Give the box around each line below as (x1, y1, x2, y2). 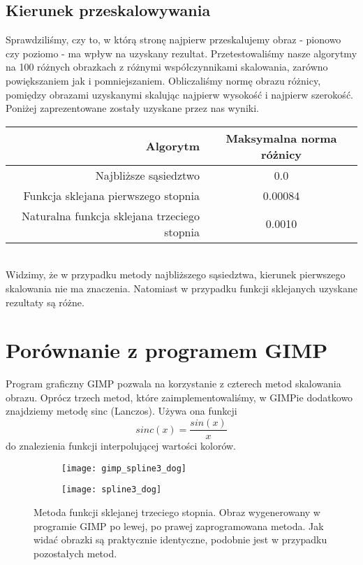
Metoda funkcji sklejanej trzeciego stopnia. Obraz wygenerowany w (34, 505, 320, 520)
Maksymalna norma (225, 129, 337, 146)
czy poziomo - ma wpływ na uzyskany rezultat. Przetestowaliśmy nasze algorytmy (6, 45, 357, 60)
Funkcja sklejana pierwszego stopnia (23, 187, 200, 203)
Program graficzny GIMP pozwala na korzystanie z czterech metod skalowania (6, 376, 341, 391)
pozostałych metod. (34, 545, 117, 560)
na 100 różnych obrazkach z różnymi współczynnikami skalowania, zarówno (6, 59, 328, 74)
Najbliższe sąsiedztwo (95, 166, 200, 183)
